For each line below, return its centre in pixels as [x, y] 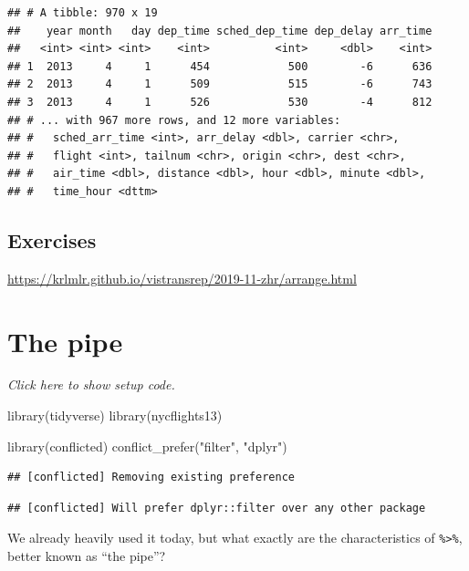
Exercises [52, 239]
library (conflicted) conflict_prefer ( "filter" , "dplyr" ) [147, 446]
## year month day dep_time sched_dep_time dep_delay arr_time [220, 31]
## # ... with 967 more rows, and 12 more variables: [174, 120]
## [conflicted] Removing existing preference [151, 478]
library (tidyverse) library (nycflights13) [115, 415]
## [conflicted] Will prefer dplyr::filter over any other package [217, 508]
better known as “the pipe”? [87, 556]
